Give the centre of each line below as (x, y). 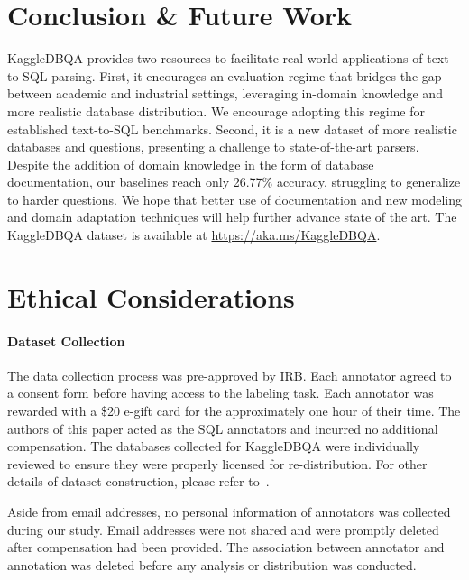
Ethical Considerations (151, 296)
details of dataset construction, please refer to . (138, 481)
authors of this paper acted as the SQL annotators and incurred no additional (223, 428)
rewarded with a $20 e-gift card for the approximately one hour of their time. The (234, 411)
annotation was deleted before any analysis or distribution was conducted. (212, 564)
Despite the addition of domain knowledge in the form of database (191, 164)
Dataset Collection (66, 341)
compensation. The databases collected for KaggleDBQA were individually (214, 446)
